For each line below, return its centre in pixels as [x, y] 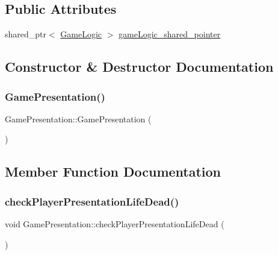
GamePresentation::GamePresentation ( [78, 118]
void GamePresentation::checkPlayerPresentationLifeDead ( [115, 223]
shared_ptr [26, 34]
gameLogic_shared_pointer [170, 34]
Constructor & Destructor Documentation [139, 67]
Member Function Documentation [113, 172]
